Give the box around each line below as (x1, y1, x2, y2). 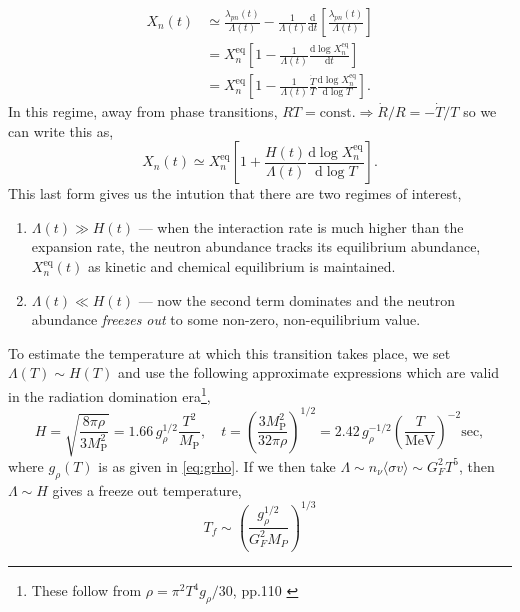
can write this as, (8, 120, 114, 141)
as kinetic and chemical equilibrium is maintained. (87, 256, 396, 277)
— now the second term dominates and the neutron (138, 289, 456, 310)
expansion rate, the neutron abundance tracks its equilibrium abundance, (31, 236, 481, 257)
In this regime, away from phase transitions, (8, 101, 278, 122)
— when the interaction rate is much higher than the (138, 216, 464, 237)
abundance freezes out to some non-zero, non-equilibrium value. (31, 309, 421, 330)
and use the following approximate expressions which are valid (117, 362, 500, 383)
